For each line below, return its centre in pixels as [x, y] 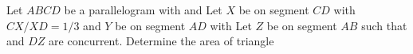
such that [384, 25]
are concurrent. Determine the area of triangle [161, 41]
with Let [231, 25]
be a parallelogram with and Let [143, 10]
